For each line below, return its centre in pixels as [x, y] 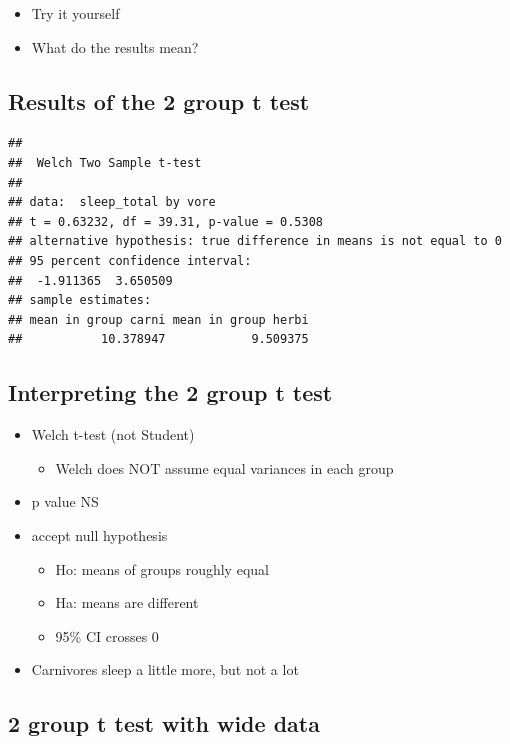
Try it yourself [75, 13]
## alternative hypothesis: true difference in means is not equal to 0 [255, 241]
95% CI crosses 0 [107, 635]
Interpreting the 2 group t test [170, 392]
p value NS [65, 501]
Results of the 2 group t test [159, 100]
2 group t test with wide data [164, 723]
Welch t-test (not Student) [113, 434]
